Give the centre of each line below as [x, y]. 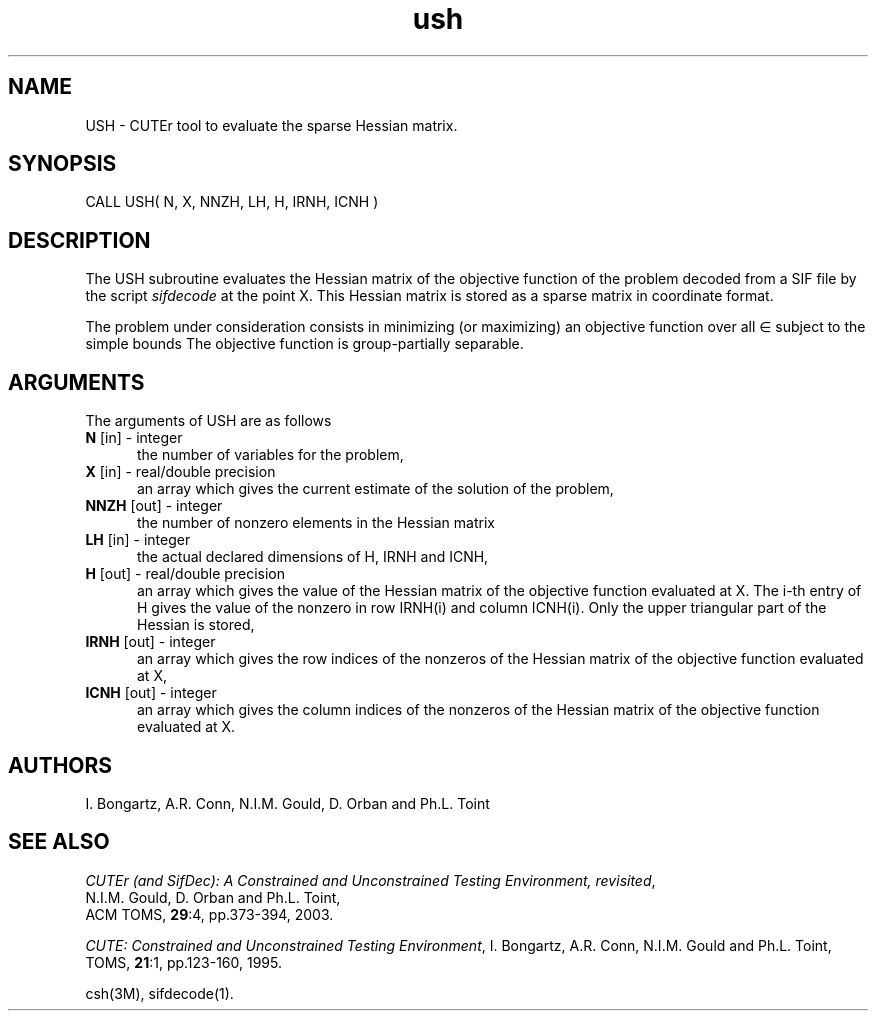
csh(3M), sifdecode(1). [159, 993]
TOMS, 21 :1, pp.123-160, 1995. [184, 962]
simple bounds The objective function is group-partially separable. [304, 344]
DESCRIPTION [79, 240]
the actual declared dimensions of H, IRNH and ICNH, [313, 557]
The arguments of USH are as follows [208, 421]
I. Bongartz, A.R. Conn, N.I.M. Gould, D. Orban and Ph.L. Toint [287, 803]
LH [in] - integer [138, 540]
